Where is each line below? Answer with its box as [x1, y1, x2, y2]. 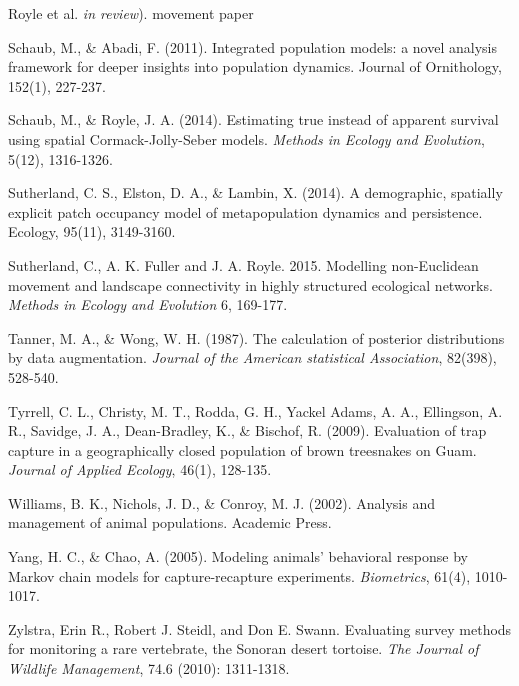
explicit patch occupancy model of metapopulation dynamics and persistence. [8, 201, 483, 222]
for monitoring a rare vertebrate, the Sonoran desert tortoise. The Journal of [8, 638, 479, 659]
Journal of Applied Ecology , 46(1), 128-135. [8, 459, 272, 480]
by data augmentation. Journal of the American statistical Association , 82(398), [8, 347, 497, 368]
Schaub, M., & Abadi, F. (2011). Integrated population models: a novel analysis [8, 36, 497, 57]
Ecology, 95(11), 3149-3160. [8, 221, 176, 242]
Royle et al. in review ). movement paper [8, 3, 254, 23]
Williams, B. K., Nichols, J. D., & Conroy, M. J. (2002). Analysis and [8, 492, 435, 513]
